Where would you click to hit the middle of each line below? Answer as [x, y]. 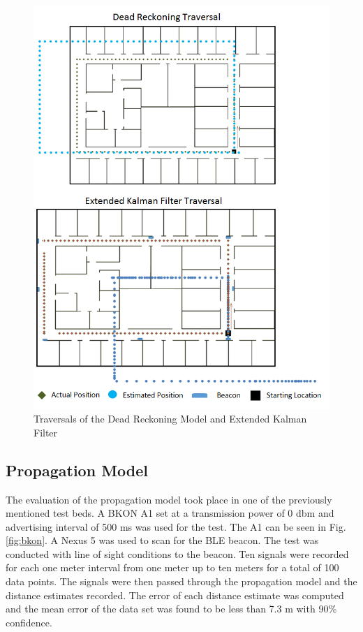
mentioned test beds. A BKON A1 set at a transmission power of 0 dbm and [170, 513]
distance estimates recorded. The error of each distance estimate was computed [175, 595]
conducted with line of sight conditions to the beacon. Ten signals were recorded [177, 553]
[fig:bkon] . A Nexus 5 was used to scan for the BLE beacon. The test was [162, 540]
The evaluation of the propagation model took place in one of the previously [169, 499]
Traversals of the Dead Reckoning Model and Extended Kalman [170, 419]
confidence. [29, 622]
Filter [46, 432]
